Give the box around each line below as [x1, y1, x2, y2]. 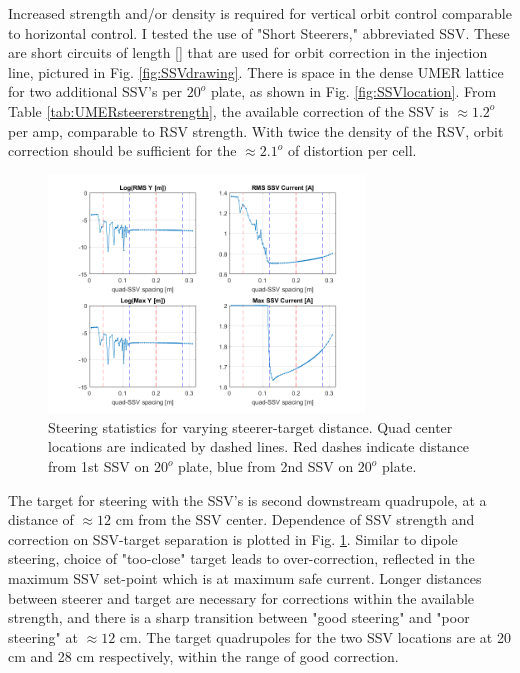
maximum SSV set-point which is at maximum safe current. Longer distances [8, 568, 482, 588]
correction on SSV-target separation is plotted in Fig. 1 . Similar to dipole [8, 528, 458, 549]
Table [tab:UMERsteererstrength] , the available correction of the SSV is [8, 100, 449, 121]
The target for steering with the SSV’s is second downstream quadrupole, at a [8, 489, 487, 510]
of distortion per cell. [287, 140, 417, 161]
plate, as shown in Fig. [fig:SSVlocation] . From [210, 81, 497, 102]
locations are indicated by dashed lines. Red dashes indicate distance [48, 436, 470, 457]
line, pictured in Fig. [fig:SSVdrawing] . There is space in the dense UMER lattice [8, 61, 504, 82]
